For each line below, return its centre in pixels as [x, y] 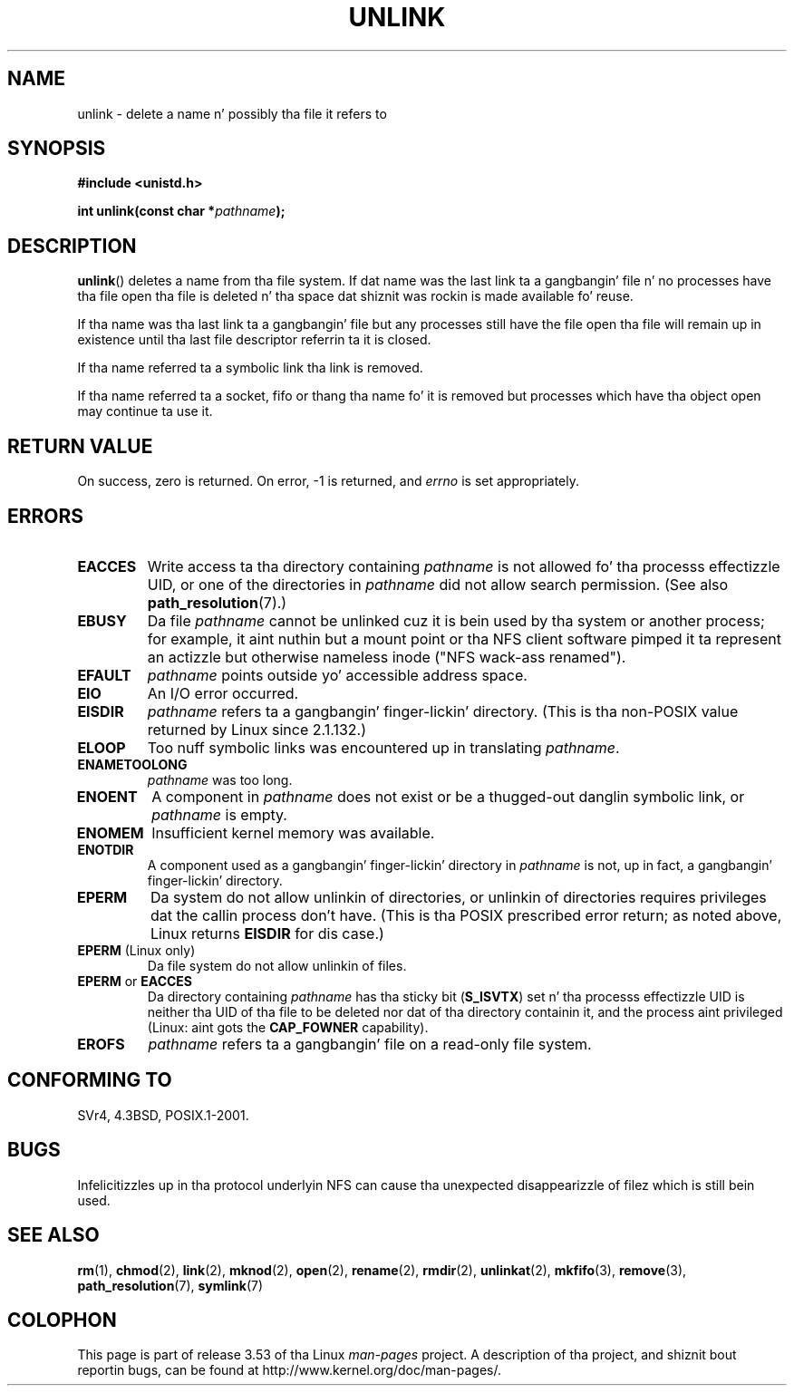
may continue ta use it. [145, 411]
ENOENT [107, 796]
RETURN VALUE [80, 446]
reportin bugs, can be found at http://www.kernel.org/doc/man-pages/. [290, 1370]
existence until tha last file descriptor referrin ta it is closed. [254, 340]
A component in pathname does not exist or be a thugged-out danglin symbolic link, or [448, 796]
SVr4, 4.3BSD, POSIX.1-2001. [163, 1115]
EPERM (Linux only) [136, 950]
